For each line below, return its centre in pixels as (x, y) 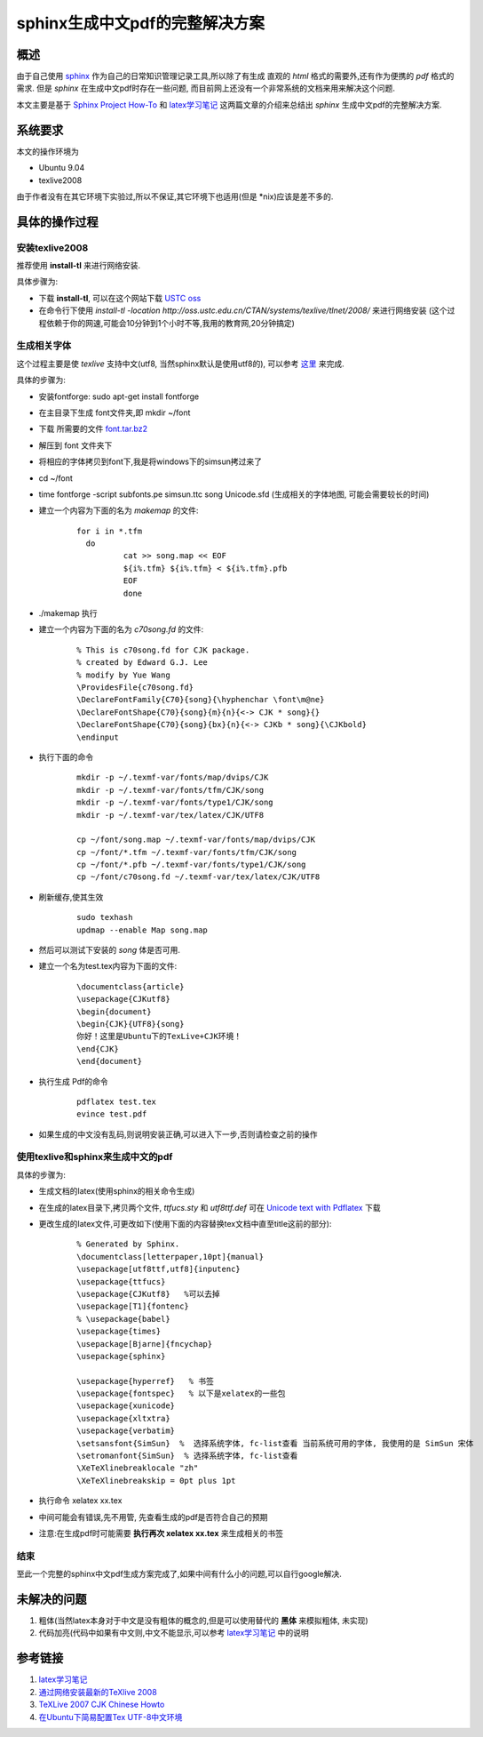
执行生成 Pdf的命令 (73, 1081)
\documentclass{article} (131, 986)
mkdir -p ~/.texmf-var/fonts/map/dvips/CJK (173, 777)
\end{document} (110, 1061)
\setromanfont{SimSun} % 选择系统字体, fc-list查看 (187, 1456)
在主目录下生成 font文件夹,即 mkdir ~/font (115, 412)
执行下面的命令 (66, 756)
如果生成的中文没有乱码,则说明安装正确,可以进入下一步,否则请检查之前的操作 (178, 1134)
